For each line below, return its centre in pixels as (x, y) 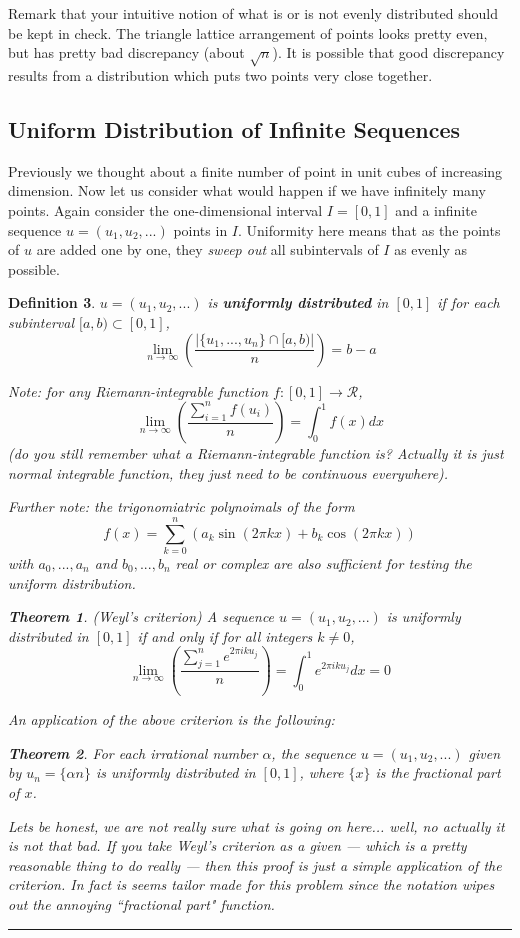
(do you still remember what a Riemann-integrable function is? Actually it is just (256, 453)
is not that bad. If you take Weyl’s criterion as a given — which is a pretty (237, 845)
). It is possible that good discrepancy (388, 52)
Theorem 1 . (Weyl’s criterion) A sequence (141, 616)
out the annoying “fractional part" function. (141, 903)
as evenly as (431, 249)
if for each (468, 302)
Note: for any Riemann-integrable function (138, 390)
